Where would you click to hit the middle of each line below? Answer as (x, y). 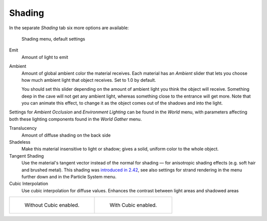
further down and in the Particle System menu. (69, 176)
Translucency (23, 128)
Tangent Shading (26, 156)
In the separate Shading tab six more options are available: (69, 28)
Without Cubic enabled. (52, 205)
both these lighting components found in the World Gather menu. (75, 119)
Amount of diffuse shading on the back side (66, 135)
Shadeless (20, 142)
